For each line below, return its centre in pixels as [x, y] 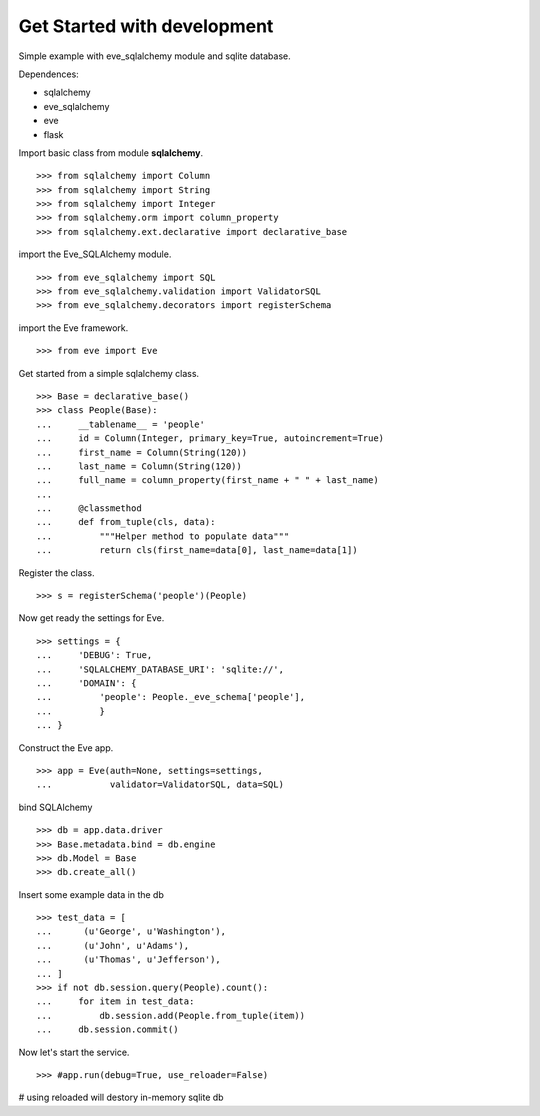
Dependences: [48, 74]
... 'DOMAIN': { [86, 683]
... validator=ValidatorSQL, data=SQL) [160, 784]
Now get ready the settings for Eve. [91, 618]
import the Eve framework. [73, 327]
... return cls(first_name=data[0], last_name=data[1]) [197, 550]
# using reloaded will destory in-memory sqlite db [121, 1097]
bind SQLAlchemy [55, 807]
